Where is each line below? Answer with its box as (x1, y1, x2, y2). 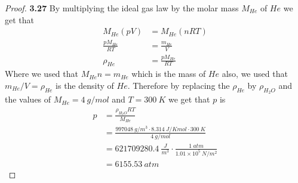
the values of (5, 93, 51, 106)
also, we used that (222, 67, 288, 80)
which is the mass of (131, 67, 206, 80)
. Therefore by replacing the (127, 79, 230, 91)
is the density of (56, 79, 114, 91)
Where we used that (5, 67, 78, 80)
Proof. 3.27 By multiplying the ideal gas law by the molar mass (5, 2, 239, 14)
